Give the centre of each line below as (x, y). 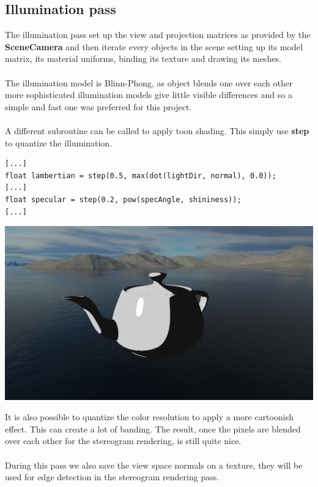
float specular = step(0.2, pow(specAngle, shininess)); (123, 199)
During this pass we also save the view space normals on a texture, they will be (154, 465)
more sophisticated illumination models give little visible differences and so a (149, 95)
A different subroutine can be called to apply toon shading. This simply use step (157, 130)
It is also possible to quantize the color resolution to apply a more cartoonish (149, 417)
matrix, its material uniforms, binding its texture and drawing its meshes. (143, 59)
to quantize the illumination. (59, 142)
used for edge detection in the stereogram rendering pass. (112, 477)
